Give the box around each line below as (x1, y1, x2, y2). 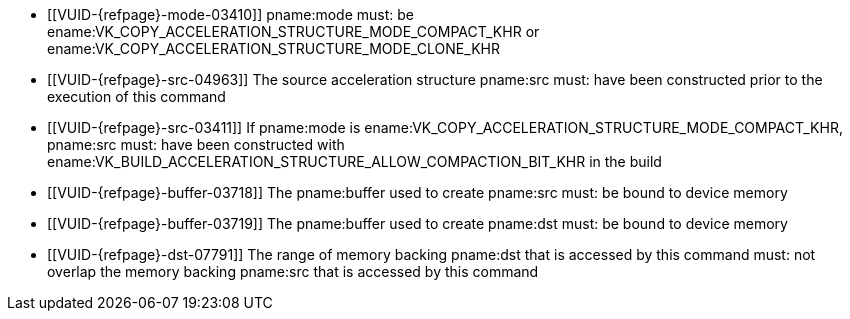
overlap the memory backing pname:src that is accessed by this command (47, 263, 539, 280)
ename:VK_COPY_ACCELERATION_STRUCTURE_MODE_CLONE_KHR (47, 40, 500, 57)
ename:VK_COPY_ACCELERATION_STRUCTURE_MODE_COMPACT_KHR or (47, 23, 540, 40)
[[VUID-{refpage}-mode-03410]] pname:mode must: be (47, 6, 414, 23)
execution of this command (47, 88, 226, 105)
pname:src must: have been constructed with (47, 136, 345, 153)
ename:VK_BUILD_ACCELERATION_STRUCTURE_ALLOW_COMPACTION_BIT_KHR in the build (47, 153, 662, 170)
